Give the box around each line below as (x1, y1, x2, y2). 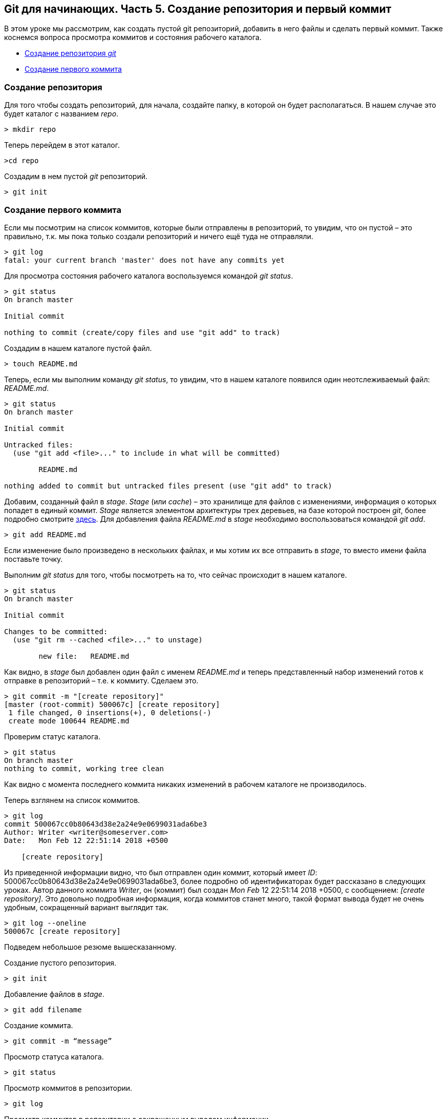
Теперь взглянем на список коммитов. (4, 795, 140, 804)
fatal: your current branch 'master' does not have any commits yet (4, 256, 285, 264)
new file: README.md (38, 652, 130, 660)
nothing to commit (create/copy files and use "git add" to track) (4, 328, 281, 337)
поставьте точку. (4, 554, 63, 563)
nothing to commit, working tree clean (4, 764, 164, 773)
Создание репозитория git (25, 49, 116, 58)
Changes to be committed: (4, 627, 108, 636)
